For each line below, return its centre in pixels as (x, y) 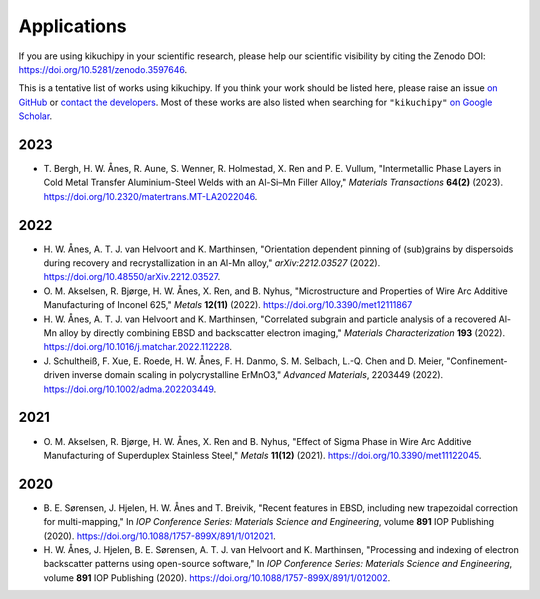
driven (56, 375)
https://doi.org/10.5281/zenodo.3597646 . (103, 69)
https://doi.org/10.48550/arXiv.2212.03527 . (132, 277)
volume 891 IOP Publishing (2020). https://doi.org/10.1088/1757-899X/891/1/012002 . (217, 577)
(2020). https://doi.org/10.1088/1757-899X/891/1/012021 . (160, 536)
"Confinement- (477, 361)
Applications (72, 26)
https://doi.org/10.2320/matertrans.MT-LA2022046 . (150, 196)
